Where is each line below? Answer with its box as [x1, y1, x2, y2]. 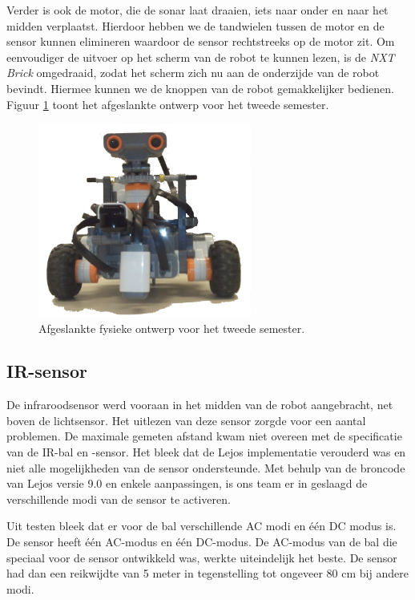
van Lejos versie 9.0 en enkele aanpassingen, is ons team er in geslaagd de [6, 475, 368, 492]
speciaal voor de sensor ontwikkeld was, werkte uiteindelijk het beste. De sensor [6, 549, 397, 566]
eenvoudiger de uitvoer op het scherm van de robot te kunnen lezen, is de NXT [6, 48, 395, 65]
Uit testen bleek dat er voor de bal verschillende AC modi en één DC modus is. [6, 517, 397, 534]
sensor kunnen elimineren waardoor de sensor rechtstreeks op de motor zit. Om [6, 33, 395, 50]
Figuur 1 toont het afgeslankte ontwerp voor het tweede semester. [6, 95, 329, 112]
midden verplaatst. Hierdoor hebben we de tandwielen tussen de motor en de [6, 17, 385, 34]
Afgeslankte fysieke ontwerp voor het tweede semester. [38, 319, 305, 336]
